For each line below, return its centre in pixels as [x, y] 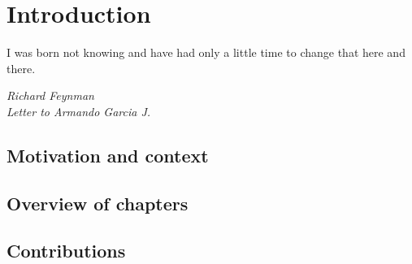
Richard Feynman [50, 95]
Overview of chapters [98, 203]
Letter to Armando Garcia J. [79, 111]
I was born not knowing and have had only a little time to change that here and [206, 52]
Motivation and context [108, 155]
